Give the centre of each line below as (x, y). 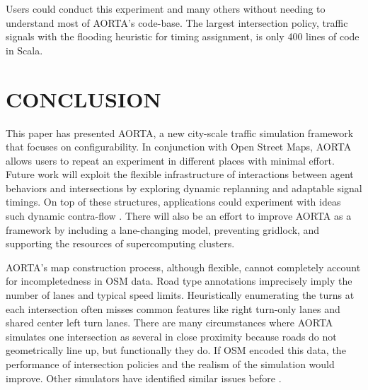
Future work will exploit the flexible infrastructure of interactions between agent (180, 174)
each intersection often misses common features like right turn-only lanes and (173, 308)
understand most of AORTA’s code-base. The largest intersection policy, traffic (177, 22)
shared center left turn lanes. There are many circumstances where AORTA (169, 323)
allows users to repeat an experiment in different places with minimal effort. (170, 160)
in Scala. (24, 50)
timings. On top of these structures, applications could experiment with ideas (173, 202)
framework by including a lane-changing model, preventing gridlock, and (163, 229)
